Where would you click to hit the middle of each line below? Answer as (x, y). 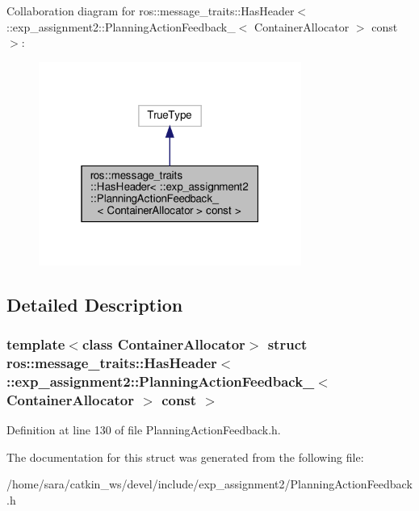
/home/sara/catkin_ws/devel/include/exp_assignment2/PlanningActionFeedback (209, 484)
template (36, 343)
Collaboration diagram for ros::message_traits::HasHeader (151, 10)
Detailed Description (95, 304)
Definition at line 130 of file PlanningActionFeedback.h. (144, 429)
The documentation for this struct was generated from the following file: (185, 457)
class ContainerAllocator (163, 343)
